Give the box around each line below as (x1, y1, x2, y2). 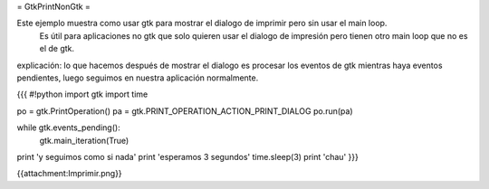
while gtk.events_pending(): (16, 122, 121, 133)
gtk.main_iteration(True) (39, 135, 129, 146)
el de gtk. (39, 43, 75, 54)
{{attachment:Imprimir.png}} (16, 168, 122, 179)
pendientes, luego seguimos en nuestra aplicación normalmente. (16, 72, 259, 83)
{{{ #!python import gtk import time (16, 89, 149, 99)
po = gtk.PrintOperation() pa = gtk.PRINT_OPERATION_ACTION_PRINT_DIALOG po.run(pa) (16, 105, 353, 117)
